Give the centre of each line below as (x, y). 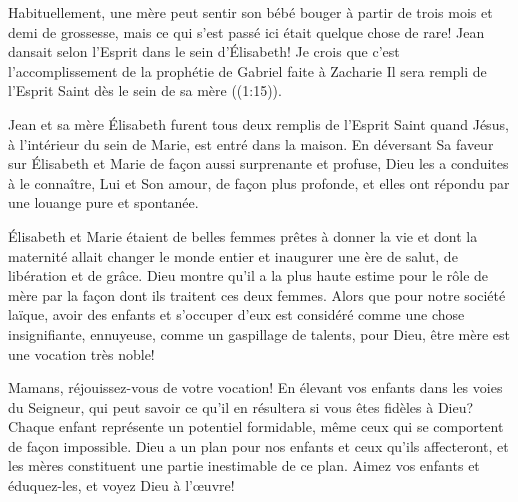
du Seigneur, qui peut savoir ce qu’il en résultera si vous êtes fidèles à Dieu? (241, 406)
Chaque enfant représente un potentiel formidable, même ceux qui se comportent (256, 426)
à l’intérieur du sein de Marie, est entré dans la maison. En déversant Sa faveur (251, 143)
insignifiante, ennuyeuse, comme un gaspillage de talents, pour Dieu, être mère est (259, 333)
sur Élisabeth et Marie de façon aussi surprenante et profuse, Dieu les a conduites (258, 163)
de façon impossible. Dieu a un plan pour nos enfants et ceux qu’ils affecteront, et (258, 445)
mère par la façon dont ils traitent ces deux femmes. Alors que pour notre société (257, 294)
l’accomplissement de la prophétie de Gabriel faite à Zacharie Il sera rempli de (247, 70)
